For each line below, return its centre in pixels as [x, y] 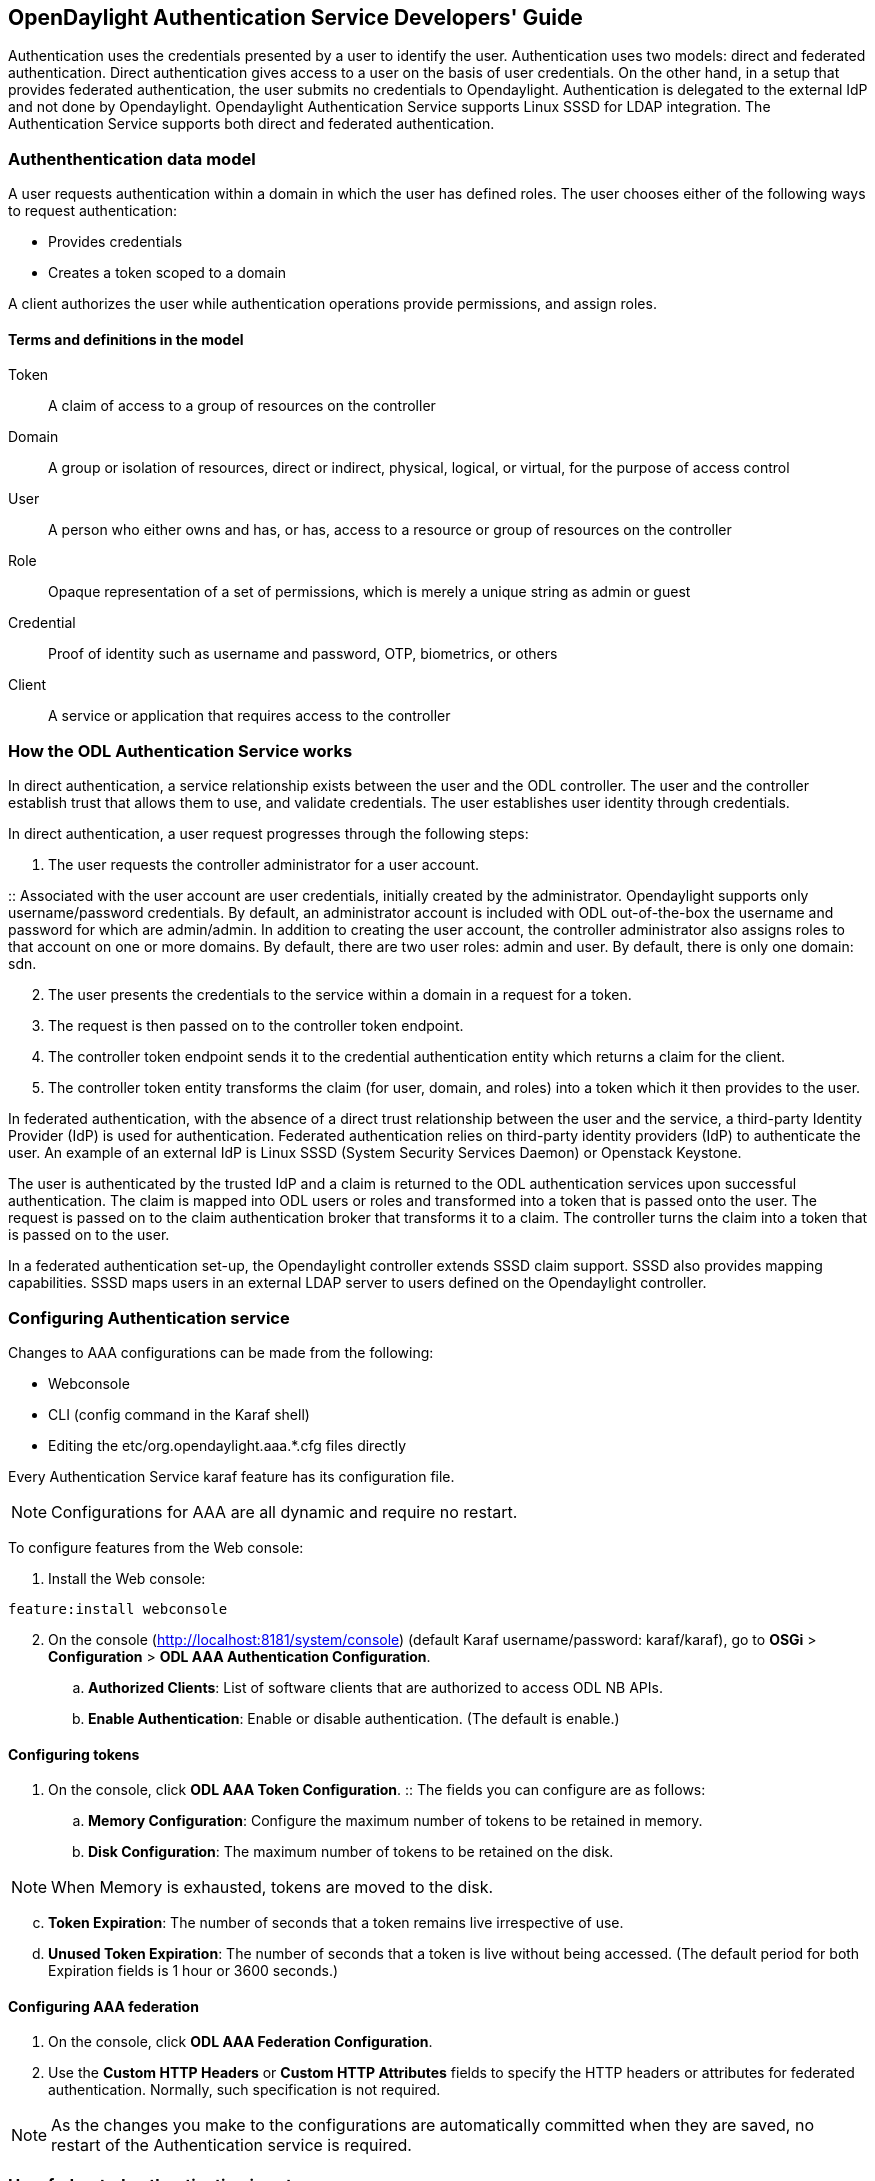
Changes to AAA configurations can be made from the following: [221, 1352]
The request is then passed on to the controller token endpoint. [256, 1026]
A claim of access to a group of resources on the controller [242, 406]
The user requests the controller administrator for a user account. [264, 865]
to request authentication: [92, 211]
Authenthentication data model [132, 158]
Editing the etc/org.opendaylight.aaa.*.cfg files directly [227, 1445]
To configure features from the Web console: [156, 1547]
